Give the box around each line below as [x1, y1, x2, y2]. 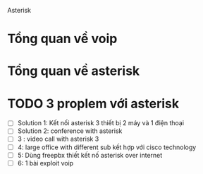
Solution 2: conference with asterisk [17, 127, 123, 135]
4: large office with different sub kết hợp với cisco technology [17, 143, 197, 151]
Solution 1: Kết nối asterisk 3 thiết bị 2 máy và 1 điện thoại [17, 119, 185, 127]
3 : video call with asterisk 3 [17, 134, 99, 144]
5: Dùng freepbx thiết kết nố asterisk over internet [17, 151, 163, 159]
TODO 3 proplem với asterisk [7, 95, 180, 112]
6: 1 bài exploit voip [17, 158, 74, 167]
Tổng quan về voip [7, 31, 118, 47]
